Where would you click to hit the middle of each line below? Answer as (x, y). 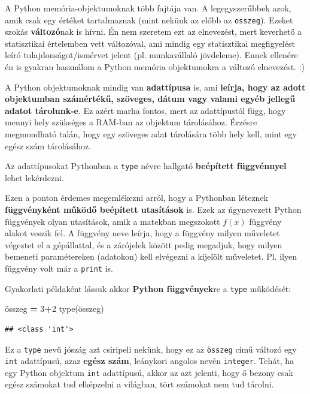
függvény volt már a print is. (59, 268)
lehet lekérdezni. (34, 177)
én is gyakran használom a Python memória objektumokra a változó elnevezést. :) (155, 67)
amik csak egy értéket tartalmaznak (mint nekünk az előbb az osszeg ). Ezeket (149, 19)
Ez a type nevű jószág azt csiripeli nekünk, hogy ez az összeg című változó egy (151, 349)
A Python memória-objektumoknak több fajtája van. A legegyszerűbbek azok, (148, 8)
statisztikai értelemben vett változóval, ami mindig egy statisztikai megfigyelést (150, 43)
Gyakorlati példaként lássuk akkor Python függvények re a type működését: (148, 288)
